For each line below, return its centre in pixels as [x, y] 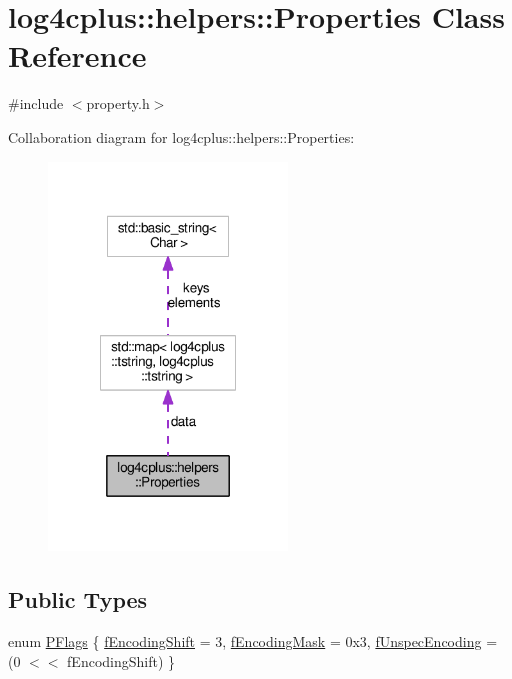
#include [36, 103]
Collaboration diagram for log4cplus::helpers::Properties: [181, 136]
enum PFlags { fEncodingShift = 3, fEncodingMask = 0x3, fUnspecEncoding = [253, 641]
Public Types [78, 599]
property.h [118, 103]
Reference [77, 55]
